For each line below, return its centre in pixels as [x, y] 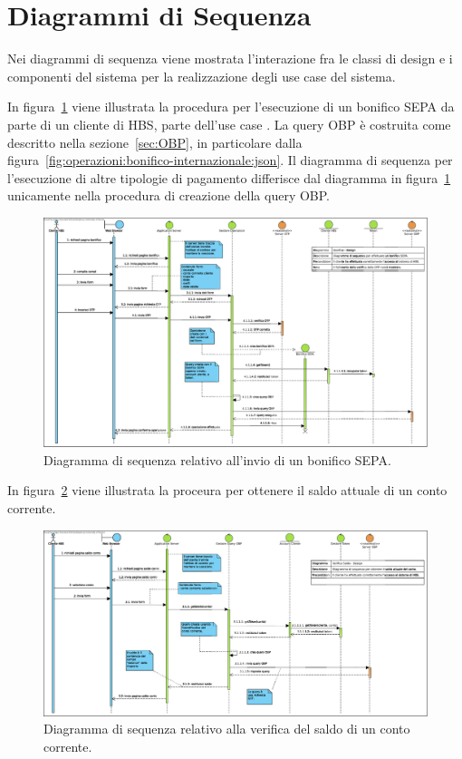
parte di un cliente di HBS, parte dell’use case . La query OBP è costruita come [229, 124]
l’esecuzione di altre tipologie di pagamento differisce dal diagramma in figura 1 [229, 177]
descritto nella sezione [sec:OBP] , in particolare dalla [155, 142]
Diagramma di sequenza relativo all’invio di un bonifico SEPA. [217, 459]
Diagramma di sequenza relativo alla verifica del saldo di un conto [227, 729]
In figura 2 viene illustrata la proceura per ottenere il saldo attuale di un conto [227, 490]
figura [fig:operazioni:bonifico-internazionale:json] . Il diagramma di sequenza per [230, 160]
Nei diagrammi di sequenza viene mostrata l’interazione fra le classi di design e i [230, 58]
